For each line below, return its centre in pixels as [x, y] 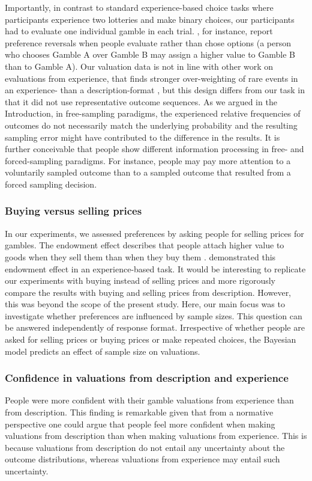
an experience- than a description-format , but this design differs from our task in [155, 90]
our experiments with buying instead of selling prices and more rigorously [140, 280]
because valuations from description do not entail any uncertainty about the [145, 447]
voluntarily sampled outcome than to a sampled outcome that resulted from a [148, 172]
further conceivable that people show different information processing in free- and [154, 149]
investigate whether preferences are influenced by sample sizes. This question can [154, 315]
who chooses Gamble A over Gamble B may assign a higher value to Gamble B [150, 54]
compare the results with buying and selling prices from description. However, [148, 292]
